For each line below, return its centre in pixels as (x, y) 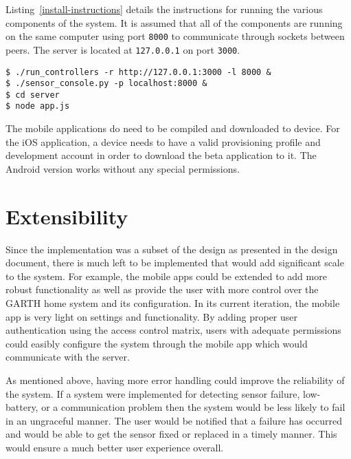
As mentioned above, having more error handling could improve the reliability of (175, 380)
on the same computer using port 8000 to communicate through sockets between (175, 36)
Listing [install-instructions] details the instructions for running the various (164, 9)
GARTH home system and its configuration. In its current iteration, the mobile (173, 303)
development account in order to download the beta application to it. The (161, 155)
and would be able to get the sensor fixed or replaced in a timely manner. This (171, 434)
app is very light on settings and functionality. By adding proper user (151, 316)
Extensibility (67, 216)
